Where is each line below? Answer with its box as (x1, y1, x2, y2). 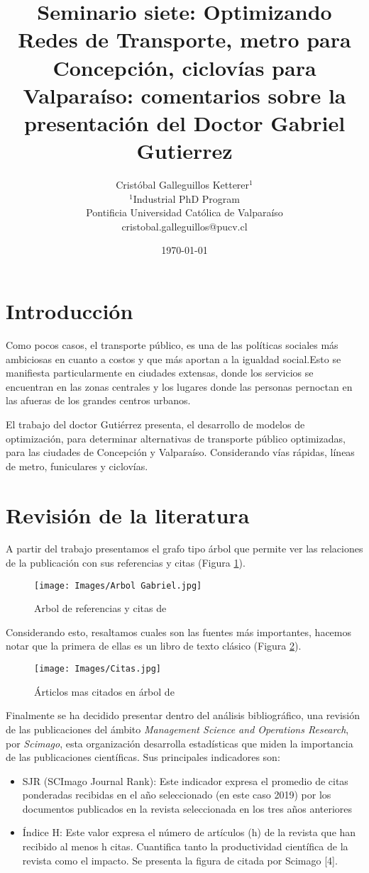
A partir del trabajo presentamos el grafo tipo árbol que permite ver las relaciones (6, 541, 363, 556)
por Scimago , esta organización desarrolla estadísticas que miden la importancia (6, 735, 353, 750)
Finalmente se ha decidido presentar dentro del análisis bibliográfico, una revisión (6, 708, 360, 723)
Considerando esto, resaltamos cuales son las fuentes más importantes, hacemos (6, 624, 352, 639)
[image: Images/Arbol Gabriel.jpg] (34, 580, 202, 591)
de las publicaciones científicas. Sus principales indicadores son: (6, 750, 280, 764)
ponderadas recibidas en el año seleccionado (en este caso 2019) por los (22, 787, 331, 802)
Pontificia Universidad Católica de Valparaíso (86, 205, 283, 220)
